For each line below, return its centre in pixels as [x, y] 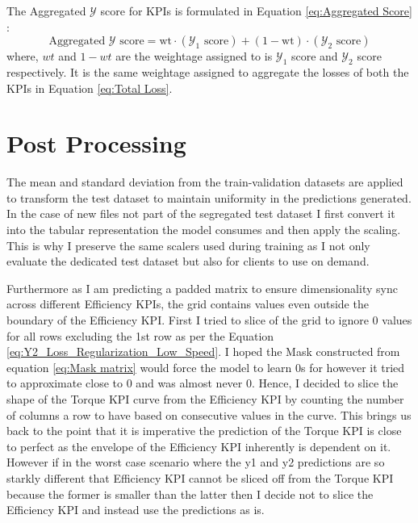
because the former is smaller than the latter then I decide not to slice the [190, 494]
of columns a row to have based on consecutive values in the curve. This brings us [209, 414]
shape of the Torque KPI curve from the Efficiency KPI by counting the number [205, 399]
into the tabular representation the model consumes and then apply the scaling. [204, 230]
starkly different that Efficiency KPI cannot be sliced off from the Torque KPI [200, 477]
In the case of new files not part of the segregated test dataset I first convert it [201, 213]
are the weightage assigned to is [194, 56]
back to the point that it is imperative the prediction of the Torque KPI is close [204, 431]
